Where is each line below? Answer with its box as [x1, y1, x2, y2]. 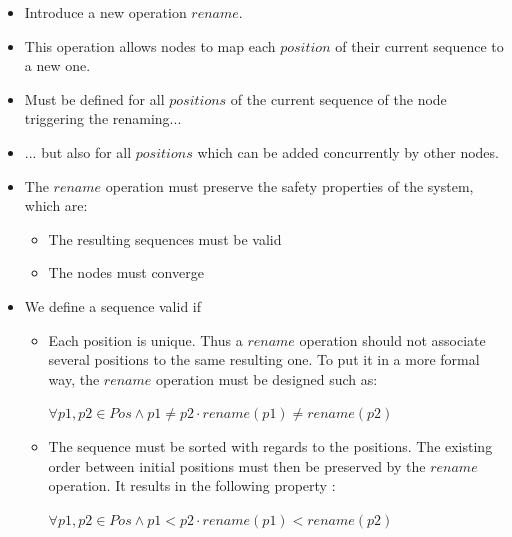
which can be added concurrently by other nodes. [197, 141, 499, 162]
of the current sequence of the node [230, 88, 447, 109]
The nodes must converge [48, 262, 204, 283]
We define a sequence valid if [24, 295, 202, 316]
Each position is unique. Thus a [48, 329, 243, 350]
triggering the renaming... [24, 108, 182, 129]
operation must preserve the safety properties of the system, [105, 175, 474, 196]
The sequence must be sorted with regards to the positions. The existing [48, 435, 493, 456]
